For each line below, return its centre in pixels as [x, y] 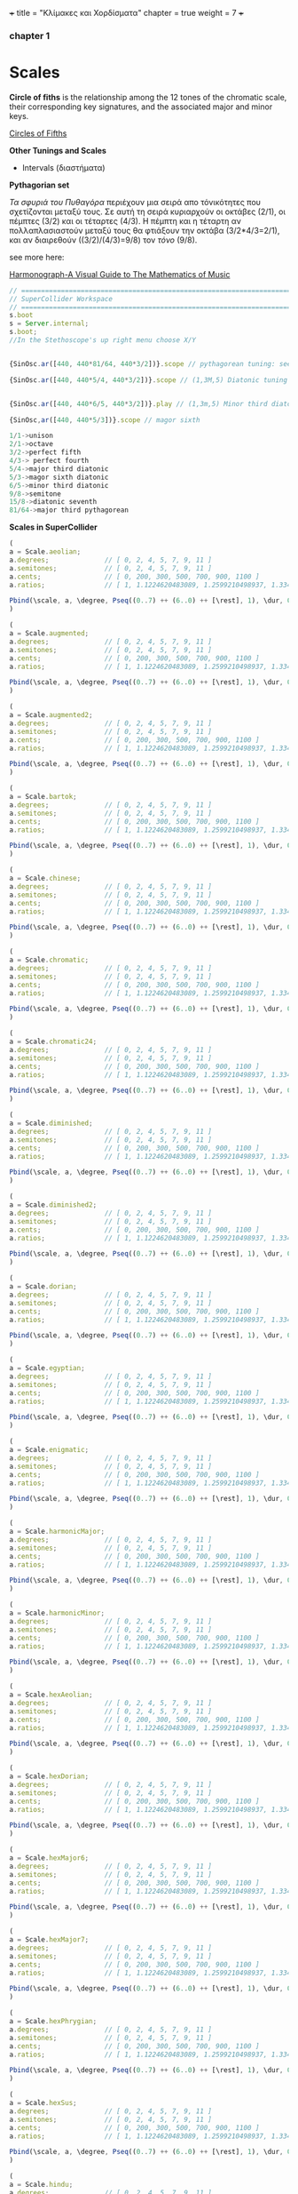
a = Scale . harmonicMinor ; [57, 1613]
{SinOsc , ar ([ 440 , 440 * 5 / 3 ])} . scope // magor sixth [105, 420]
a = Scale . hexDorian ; [49, 1776]
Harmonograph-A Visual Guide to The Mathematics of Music [120, 274]
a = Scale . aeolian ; [45, 552]
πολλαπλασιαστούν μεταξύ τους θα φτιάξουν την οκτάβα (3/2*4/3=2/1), [145, 230]
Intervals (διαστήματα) [63, 167]
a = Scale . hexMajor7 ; [49, 1940]
